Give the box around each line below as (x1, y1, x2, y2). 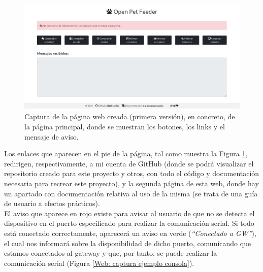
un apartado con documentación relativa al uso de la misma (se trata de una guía (4, 188, 258, 198)
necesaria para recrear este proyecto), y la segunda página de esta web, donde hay (4, 178, 259, 189)
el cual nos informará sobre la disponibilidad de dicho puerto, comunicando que (4, 237, 251, 248)
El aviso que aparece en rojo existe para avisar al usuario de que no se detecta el (4, 208, 255, 218)
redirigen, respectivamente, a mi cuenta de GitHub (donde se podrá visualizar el (4, 158, 254, 168)
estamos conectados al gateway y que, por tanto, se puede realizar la (4, 248, 217, 258)
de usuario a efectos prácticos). (4, 198, 100, 209)
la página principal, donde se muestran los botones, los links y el (24, 121, 225, 132)
